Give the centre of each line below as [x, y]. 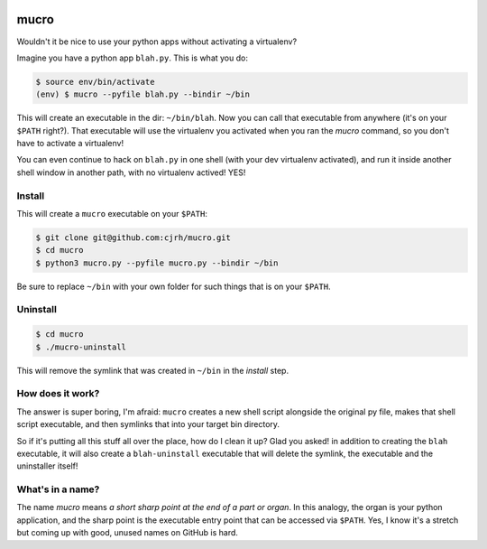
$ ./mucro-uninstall [81, 347]
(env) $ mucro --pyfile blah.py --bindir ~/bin [142, 94]
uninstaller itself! [47, 466]
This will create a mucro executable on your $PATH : [112, 213]
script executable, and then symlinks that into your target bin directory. [148, 424]
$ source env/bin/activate [95, 82]
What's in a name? [58, 489]
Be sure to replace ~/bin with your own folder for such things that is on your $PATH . [174, 286]
